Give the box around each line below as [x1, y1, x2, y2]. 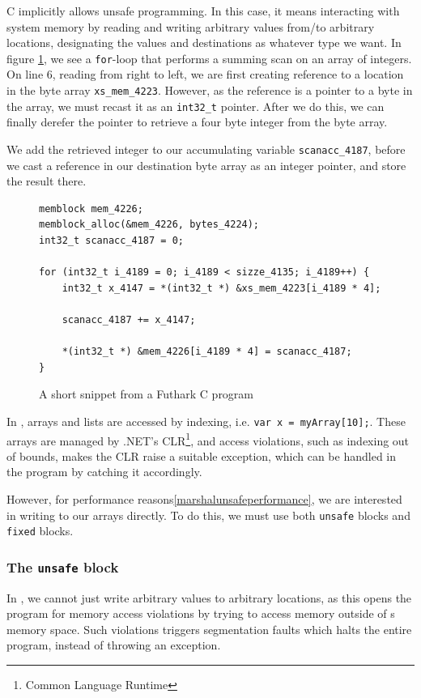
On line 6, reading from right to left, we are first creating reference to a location [6, 66, 404, 83]
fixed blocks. [6, 522, 74, 539]
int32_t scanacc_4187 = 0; [39, 234, 184, 246]
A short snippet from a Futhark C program [39, 385, 254, 402]
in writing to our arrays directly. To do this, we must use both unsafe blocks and [6, 506, 410, 523]
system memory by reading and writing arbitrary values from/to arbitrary [6, 18, 375, 35]
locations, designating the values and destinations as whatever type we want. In [6, 34, 402, 51]
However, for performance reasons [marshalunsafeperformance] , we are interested [6, 491, 402, 507]
